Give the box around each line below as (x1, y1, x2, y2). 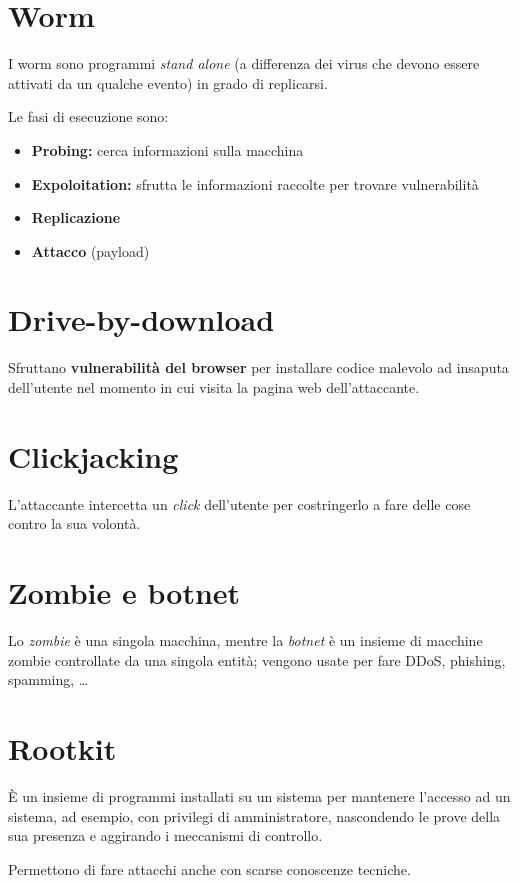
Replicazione (31, 207, 121, 228)
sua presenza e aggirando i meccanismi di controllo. (8, 825, 323, 846)
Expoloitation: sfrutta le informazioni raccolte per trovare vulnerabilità (31, 173, 479, 194)
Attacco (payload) (31, 240, 150, 261)
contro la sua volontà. (8, 513, 141, 534)
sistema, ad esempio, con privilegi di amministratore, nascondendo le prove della (8, 805, 501, 826)
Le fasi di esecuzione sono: (8, 106, 169, 127)
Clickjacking (8, 435, 179, 476)
